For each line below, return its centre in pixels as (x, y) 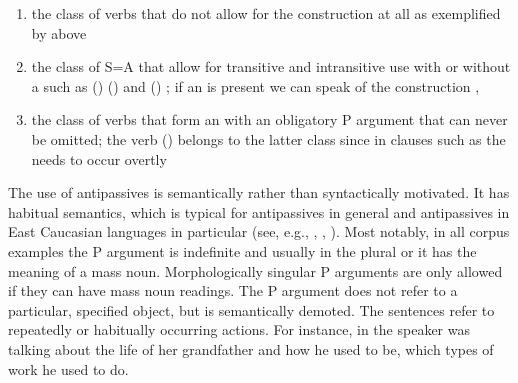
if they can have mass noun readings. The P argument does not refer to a (233, 290)
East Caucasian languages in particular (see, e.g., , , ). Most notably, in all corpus (259, 231)
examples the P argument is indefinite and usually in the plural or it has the (242, 250)
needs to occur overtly (99, 158)
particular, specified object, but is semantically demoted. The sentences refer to (251, 309)
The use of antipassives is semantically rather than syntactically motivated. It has (259, 192)
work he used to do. (68, 368)
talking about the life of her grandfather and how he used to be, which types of (251, 348)
